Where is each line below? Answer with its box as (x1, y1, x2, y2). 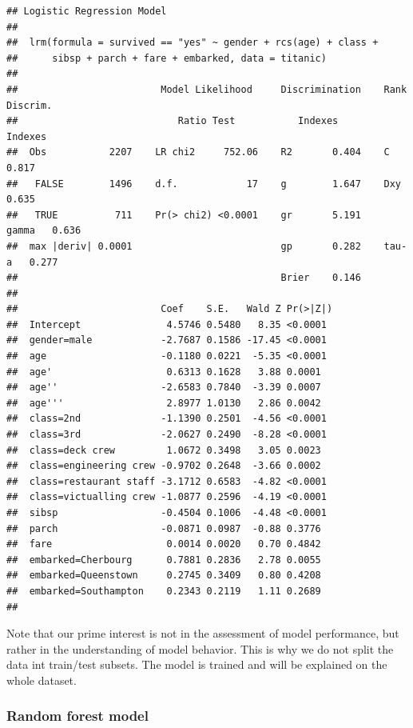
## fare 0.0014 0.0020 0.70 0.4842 (6, 538, 321, 550)
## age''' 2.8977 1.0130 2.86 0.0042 (6, 397, 321, 409)
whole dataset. (6, 671, 77, 688)
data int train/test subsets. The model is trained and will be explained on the (6, 656, 387, 673)
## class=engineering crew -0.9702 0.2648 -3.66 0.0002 (6, 460, 321, 472)
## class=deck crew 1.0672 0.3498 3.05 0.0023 (6, 444, 321, 456)
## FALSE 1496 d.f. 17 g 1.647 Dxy (6, 178, 401, 190)
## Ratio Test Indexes (6, 115, 339, 127)
